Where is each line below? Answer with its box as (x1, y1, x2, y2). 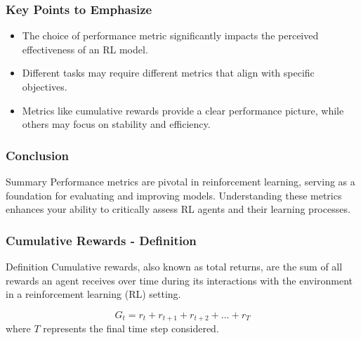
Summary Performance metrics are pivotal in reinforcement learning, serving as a (6, 174, 355, 188)
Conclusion (6, 146, 69, 164)
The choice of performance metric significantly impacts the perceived (22, 28, 319, 43)
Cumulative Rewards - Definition (6, 231, 197, 249)
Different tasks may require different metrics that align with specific (22, 65, 315, 80)
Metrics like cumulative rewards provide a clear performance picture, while (22, 103, 344, 117)
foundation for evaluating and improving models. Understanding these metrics (6, 188, 342, 202)
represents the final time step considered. (43, 321, 219, 336)
